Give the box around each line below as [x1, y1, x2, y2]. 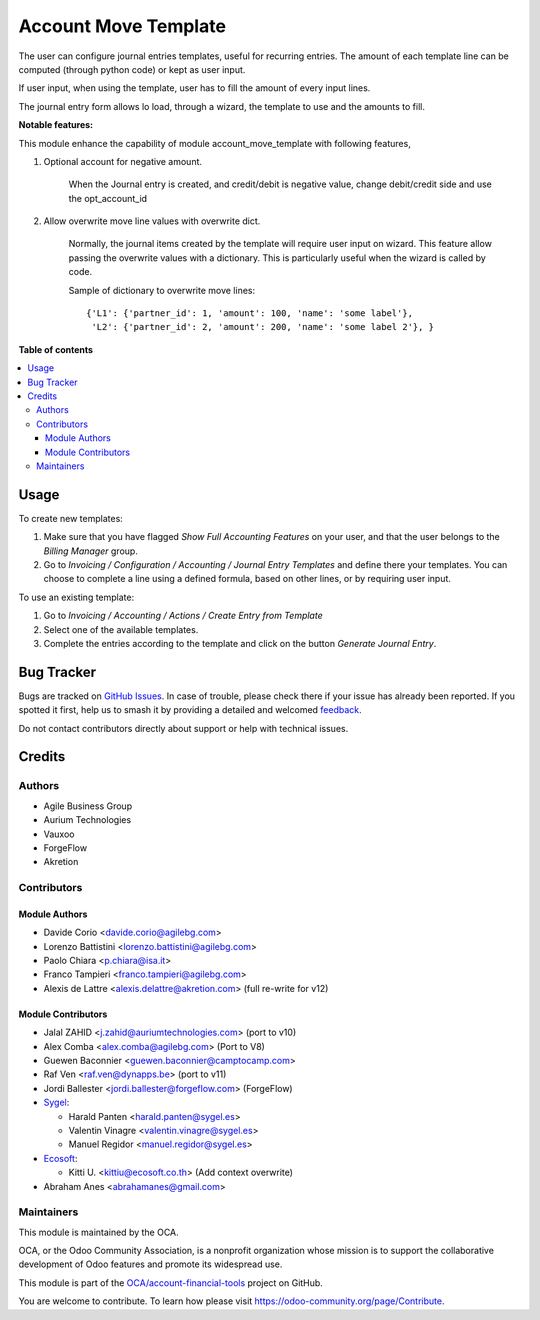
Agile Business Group [43, 800, 133, 812]
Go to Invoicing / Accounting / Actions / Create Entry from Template [43, 610, 324, 622]
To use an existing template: [18, 591, 135, 603]
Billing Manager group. [43, 545, 139, 557]
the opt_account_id [68, 192, 148, 204]
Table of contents [18, 343, 94, 355]
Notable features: [18, 119, 94, 131]
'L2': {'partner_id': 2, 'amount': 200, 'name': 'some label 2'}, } [91, 321, 435, 333]
